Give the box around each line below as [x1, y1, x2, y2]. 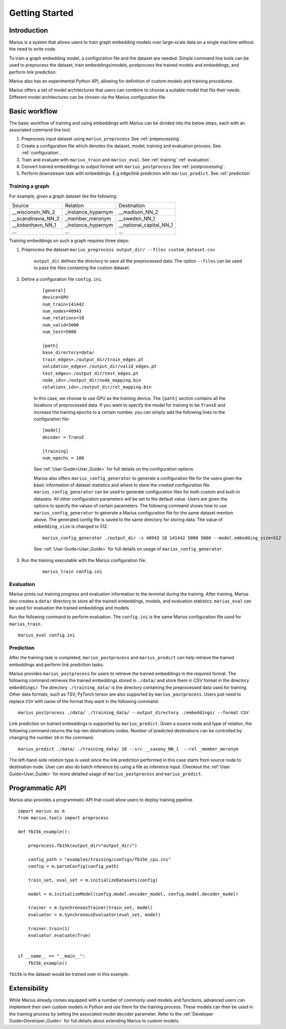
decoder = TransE [42, 435, 84, 440]
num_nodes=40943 [42, 309, 82, 314]
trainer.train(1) [28, 926, 70, 931]
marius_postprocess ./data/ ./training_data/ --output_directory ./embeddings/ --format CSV [18, 710, 249, 715]
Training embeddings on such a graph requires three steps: [9, 237, 130, 243]
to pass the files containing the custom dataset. [33, 265, 130, 271]
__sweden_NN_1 [118, 215, 155, 222]
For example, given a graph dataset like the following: [9, 193, 118, 199]
